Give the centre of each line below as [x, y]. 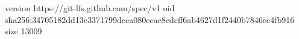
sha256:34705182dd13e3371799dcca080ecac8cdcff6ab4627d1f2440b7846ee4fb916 [150, 19]
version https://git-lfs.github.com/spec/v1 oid [90, 8]
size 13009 [24, 31]
